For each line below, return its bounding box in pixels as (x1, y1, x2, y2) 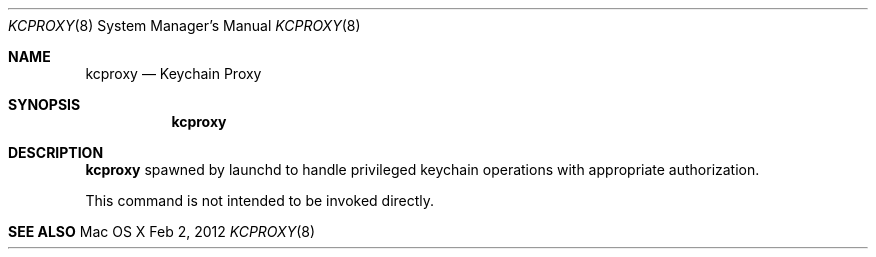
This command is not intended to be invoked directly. (85, 192, 435, 209)
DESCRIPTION (8, 144, 104, 161)
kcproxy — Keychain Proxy (85, 65, 262, 82)
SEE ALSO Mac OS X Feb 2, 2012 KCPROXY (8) (8, 223, 316, 240)
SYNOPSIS (8, 96, 81, 113)
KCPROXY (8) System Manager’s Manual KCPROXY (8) (8, 17, 361, 34)
